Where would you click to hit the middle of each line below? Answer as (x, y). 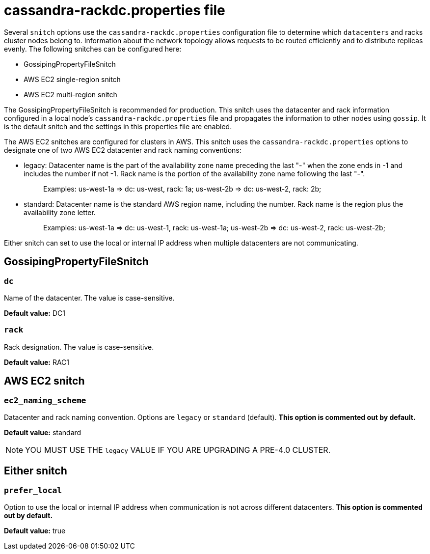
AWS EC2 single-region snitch (72, 79)
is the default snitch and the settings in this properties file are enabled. (118, 126)
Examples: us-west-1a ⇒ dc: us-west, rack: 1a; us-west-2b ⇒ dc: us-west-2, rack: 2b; (182, 189)
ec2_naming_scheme (45, 400)
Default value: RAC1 (37, 362)
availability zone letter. (60, 212)
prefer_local (33, 490)
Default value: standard (43, 432)
